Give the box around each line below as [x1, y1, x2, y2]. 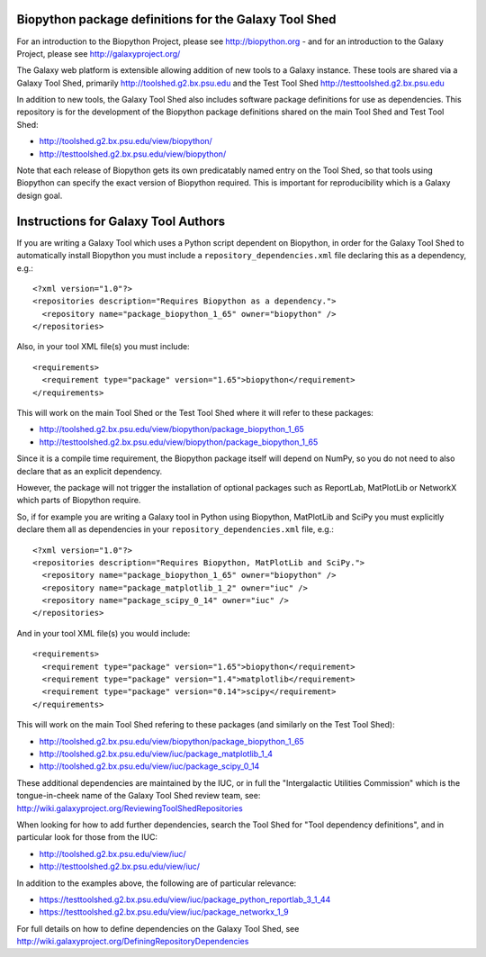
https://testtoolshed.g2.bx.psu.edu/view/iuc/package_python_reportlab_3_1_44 [39, 894, 331, 905]
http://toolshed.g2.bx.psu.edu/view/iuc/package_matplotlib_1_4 [39, 748, 274, 759]
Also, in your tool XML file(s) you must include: [16, 341, 190, 352]
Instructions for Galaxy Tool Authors [16, 213, 225, 229]
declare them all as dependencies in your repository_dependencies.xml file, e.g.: [16, 524, 335, 535]
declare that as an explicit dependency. [16, 465, 163, 476]
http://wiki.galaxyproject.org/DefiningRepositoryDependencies [16, 936, 249, 947]
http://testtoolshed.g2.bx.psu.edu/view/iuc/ [39, 861, 201, 872]
